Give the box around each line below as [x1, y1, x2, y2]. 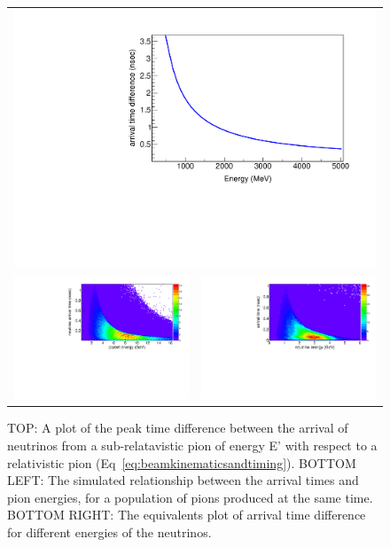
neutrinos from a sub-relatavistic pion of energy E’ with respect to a [7, 435, 378, 454]
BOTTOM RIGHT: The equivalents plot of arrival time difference [7, 505, 366, 524]
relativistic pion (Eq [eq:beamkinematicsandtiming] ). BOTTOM [7, 453, 356, 472]
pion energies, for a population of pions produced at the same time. [7, 488, 373, 506]
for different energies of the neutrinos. [7, 522, 212, 541]
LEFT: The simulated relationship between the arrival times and [7, 471, 359, 489]
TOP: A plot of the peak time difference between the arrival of [7, 418, 348, 437]
